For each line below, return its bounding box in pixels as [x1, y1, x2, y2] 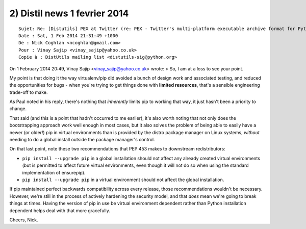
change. [9, 106, 27, 112]
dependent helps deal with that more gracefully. [9, 207, 111, 214]
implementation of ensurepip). [22, 169, 86, 175]
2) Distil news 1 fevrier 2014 [9, 8, 129, 19]
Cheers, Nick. [9, 217, 38, 223]
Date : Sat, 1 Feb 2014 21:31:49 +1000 [18, 33, 118, 38]
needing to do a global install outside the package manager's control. [9, 137, 155, 143]
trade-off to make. [9, 89, 48, 95]
